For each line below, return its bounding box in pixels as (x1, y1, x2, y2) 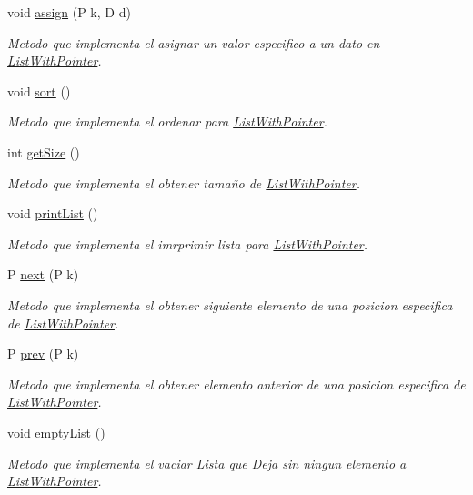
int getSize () (7, 142, 80, 161)
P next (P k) (7, 265, 79, 284)
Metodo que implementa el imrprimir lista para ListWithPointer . (7, 234, 368, 253)
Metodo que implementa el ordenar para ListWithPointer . (7, 112, 327, 131)
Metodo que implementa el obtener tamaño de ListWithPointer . (7, 173, 360, 192)
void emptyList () (7, 422, 106, 441)
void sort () (7, 81, 71, 100)
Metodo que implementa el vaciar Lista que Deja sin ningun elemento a (7, 453, 407, 472)
